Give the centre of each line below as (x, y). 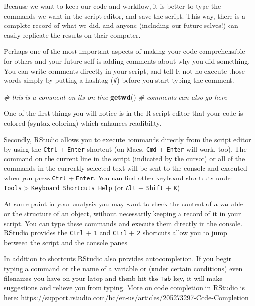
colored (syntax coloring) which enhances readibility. (83, 123)
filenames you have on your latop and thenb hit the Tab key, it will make (113, 278)
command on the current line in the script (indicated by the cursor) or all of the (125, 158)
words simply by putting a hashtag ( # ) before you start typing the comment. (119, 80)
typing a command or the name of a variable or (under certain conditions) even (123, 268)
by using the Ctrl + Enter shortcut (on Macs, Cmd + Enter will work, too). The (125, 149)
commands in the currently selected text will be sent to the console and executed (126, 168)
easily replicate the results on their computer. (72, 35)
